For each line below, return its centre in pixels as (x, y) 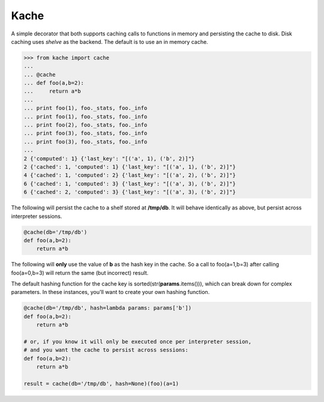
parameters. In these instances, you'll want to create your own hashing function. (110, 292)
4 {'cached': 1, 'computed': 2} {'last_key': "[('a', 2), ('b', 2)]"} (130, 175)
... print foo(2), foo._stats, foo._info (85, 125)
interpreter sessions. (37, 216)
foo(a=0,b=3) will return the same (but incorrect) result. (80, 272)
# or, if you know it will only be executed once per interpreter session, (138, 342)
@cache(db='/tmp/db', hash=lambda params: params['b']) (108, 308)
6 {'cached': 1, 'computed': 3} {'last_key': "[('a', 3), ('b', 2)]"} (130, 184)
